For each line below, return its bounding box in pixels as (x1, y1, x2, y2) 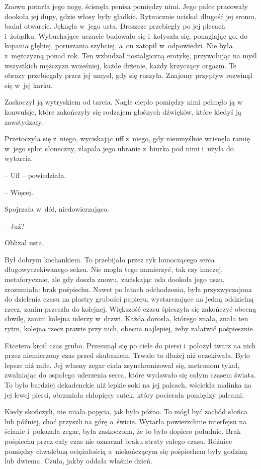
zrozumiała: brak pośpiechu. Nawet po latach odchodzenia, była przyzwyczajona (5, 284, 252, 294)
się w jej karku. (5, 79, 53, 90)
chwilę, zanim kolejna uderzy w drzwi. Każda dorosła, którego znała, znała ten (5, 313, 248, 324)
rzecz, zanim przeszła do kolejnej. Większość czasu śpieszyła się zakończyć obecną (5, 303, 256, 314)
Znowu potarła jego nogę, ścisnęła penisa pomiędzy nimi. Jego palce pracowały (5, 1, 248, 11)
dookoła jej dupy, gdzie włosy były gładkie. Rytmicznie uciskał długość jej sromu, (5, 11, 256, 21)
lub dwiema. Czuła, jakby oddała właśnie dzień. (5, 455, 152, 466)
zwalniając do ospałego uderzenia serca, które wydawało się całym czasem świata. (5, 369, 256, 380)
